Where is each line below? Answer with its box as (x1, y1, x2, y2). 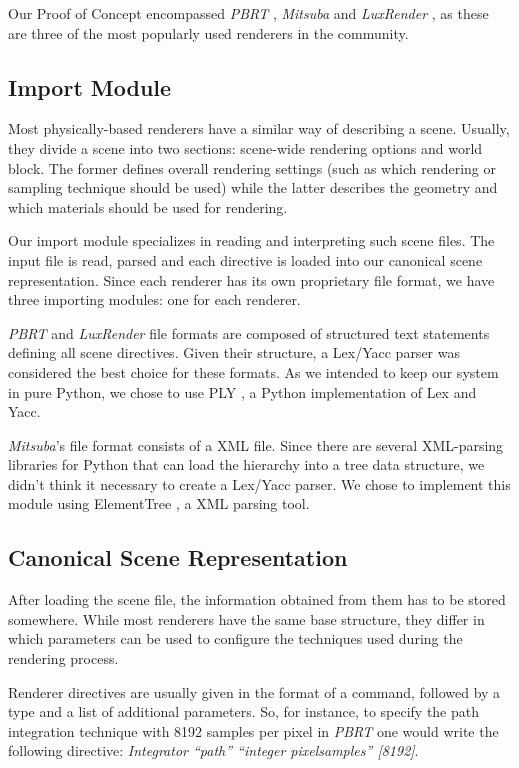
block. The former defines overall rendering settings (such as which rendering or (8, 157, 496, 178)
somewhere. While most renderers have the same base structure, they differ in (8, 608, 485, 629)
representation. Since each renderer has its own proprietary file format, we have (8, 269, 495, 290)
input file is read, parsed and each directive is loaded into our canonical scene (8, 249, 483, 270)
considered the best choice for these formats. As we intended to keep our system (8, 361, 499, 382)
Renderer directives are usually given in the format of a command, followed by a (8, 681, 501, 702)
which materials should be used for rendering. (8, 196, 288, 217)
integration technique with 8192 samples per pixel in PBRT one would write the (8, 720, 499, 741)
